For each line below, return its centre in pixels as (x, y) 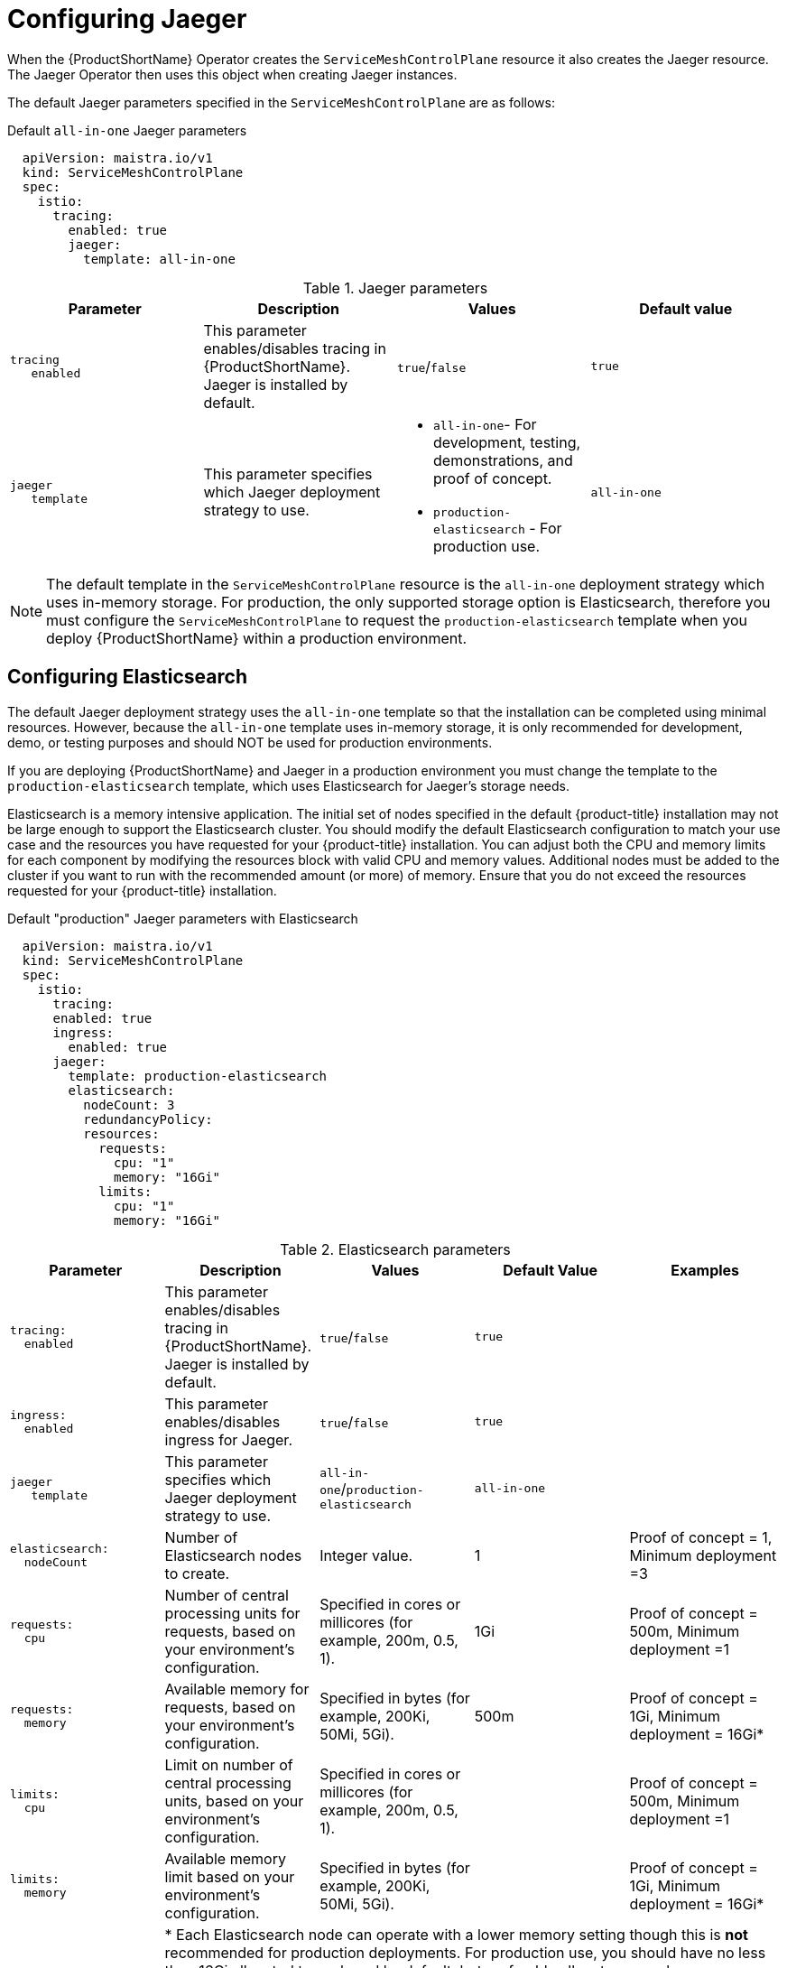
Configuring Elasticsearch (127, 677)
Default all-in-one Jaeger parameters (127, 130)
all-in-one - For (485, 424)
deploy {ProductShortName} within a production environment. (257, 638)
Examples (705, 1270)
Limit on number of (229, 1764)
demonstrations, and (503, 460)
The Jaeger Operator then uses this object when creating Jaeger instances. (232, 74)
